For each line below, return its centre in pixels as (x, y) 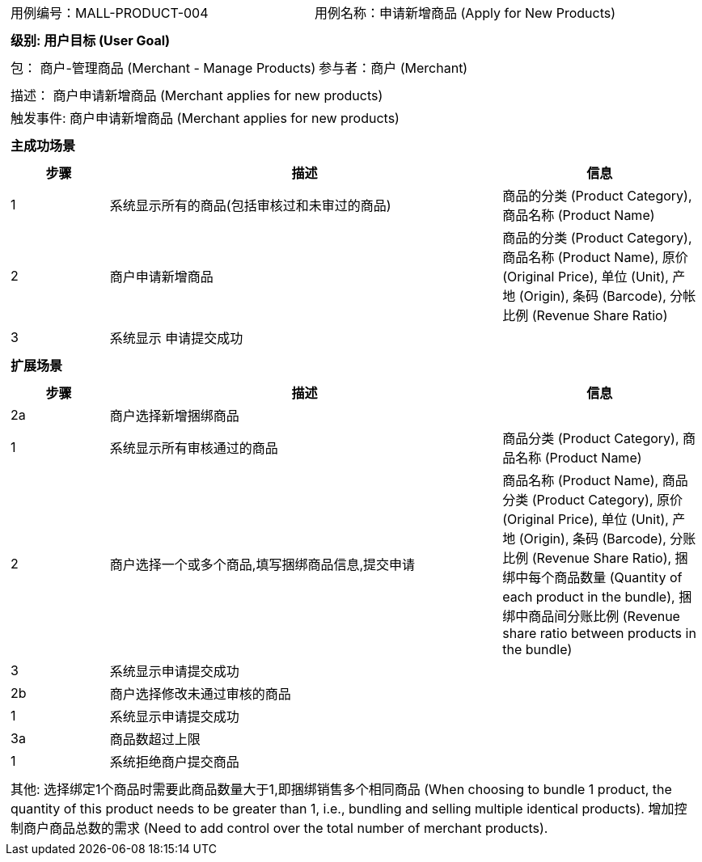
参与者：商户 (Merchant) (393, 68)
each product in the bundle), (589, 597)
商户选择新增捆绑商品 (174, 416)
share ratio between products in (599, 633)
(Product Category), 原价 (607, 500)
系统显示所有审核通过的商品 (194, 448)
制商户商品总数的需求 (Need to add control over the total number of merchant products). (279, 828)
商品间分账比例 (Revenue (604, 616)
